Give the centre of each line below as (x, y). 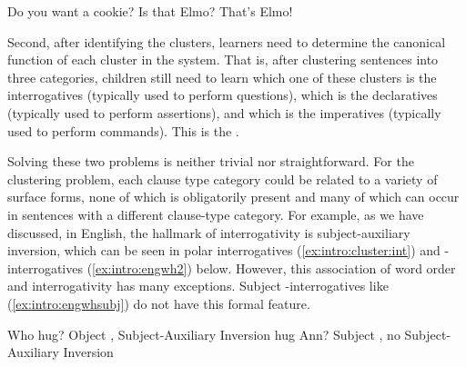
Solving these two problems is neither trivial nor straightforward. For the (211, 161)
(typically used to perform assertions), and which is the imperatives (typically (224, 112)
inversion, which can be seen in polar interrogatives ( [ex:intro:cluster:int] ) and (224, 250)
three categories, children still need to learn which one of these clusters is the (222, 77)
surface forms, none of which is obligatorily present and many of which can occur (233, 197)
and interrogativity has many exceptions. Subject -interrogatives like (198, 286)
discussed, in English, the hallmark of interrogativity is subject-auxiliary (209, 232)
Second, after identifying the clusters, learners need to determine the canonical (227, 41)
